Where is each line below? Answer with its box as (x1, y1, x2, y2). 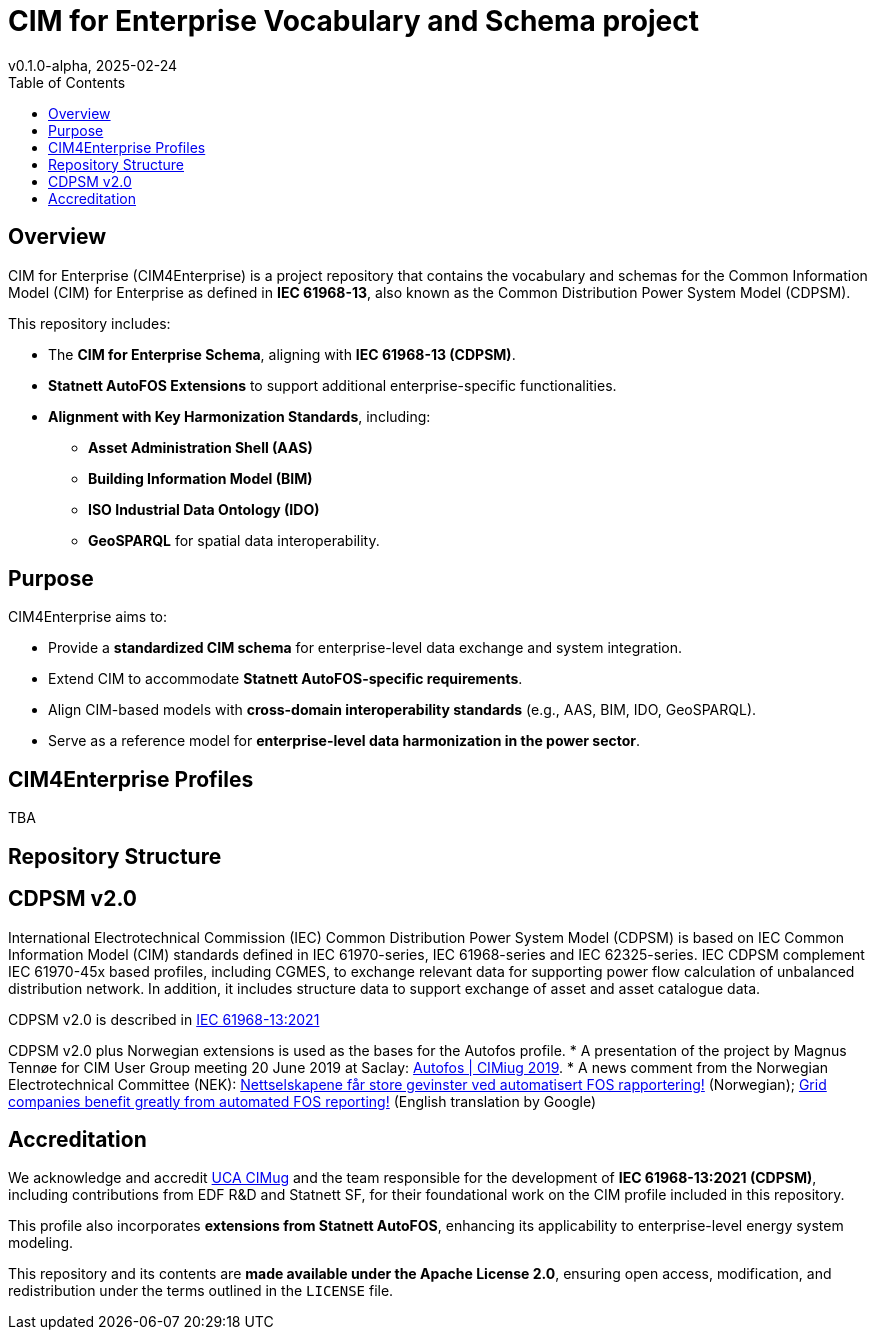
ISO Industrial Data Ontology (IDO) (88, 500, 320, 518)
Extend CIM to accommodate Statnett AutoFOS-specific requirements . (48, 670, 523, 688)
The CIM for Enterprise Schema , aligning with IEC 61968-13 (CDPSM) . (48, 345, 516, 363)
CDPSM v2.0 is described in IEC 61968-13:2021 (8, 1010, 320, 1028)
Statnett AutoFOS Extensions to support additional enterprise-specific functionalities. (48, 376, 617, 394)
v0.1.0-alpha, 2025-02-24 (8, 56, 178, 74)
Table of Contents (8, 73, 126, 91)
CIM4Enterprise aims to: (8, 608, 168, 626)
